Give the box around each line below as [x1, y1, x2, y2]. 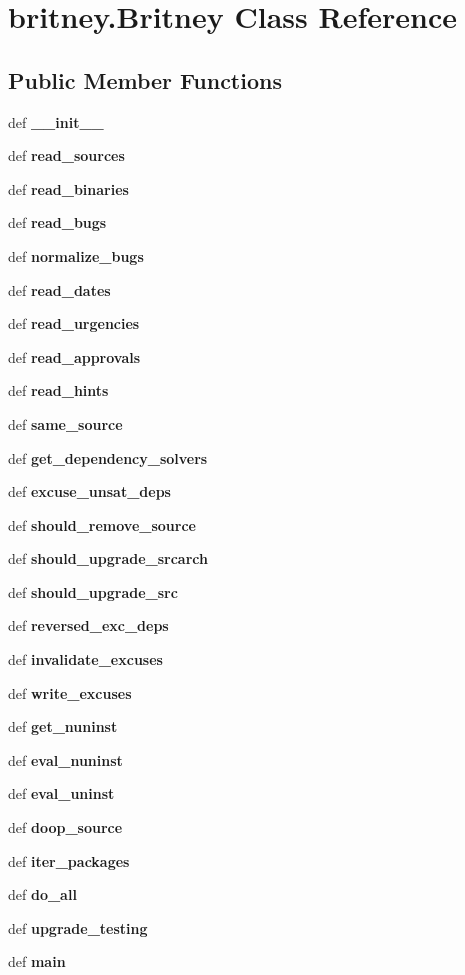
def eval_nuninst [8, 749, 123, 770]
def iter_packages [8, 850, 130, 871]
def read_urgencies [8, 313, 140, 334]
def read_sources [8, 145, 125, 166]
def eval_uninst [8, 783, 115, 804]
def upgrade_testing [8, 917, 148, 938]
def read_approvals [8, 346, 141, 367]
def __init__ [8, 111, 104, 132]
